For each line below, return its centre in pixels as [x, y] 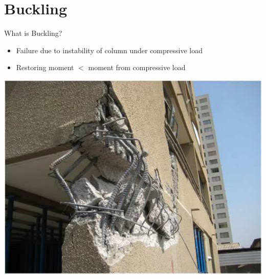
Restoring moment [45, 67]
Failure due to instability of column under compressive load [109, 50]
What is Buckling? [33, 33]
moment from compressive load [137, 67]
